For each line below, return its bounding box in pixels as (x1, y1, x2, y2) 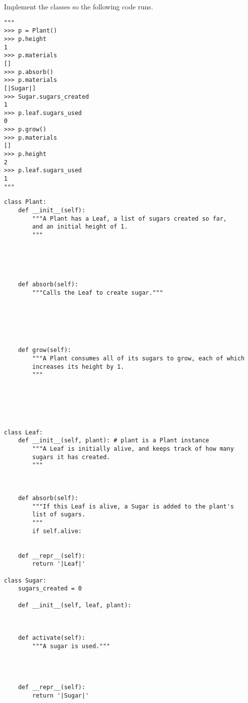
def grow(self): (18, 347, 72, 354)
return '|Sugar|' (32, 692, 89, 699)
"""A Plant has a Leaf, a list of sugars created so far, (32, 215, 227, 222)
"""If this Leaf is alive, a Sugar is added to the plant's (32, 503, 234, 510)
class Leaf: (4, 429, 43, 436)
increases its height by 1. (32, 363, 124, 370)
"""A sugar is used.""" (32, 642, 110, 650)
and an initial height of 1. (32, 223, 128, 231)
